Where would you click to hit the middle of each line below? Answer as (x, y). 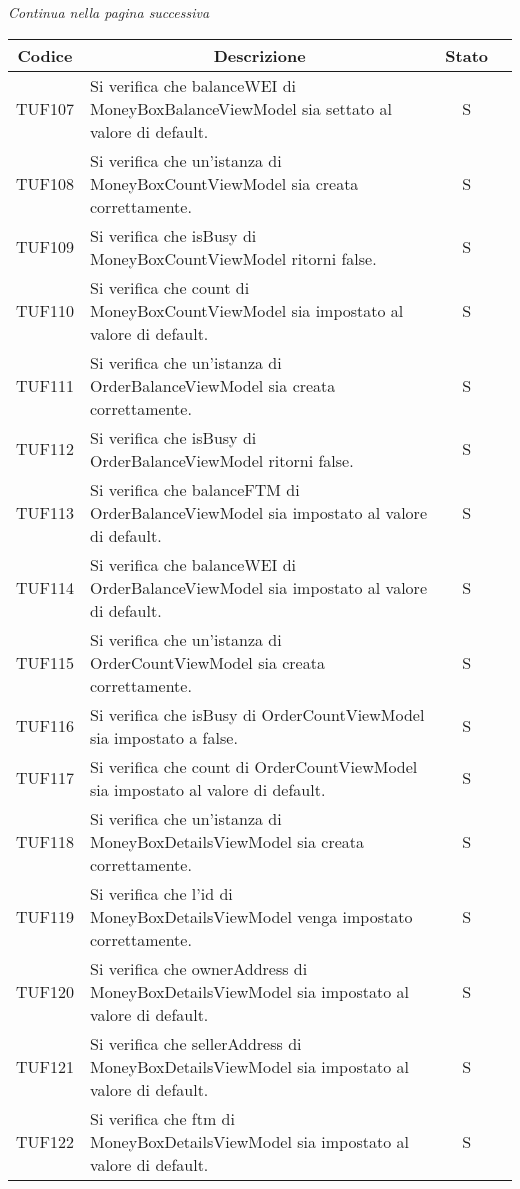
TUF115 (45, 662)
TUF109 (45, 247)
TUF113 (45, 512)
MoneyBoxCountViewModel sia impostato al (247, 310)
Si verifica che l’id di (161, 893)
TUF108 (45, 183)
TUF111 (45, 385)
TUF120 (45, 991)
